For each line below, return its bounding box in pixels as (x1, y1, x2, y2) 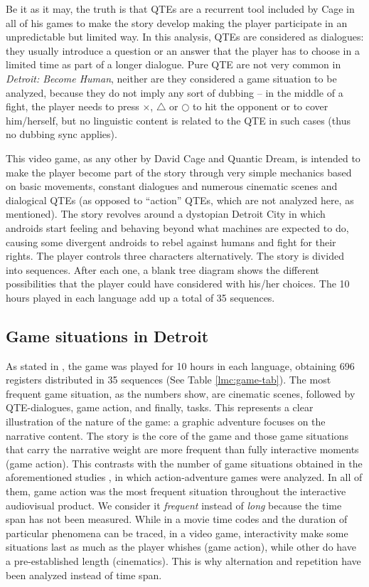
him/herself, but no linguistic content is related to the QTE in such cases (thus (6, 112, 351, 127)
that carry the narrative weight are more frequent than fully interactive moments (6, 442, 359, 457)
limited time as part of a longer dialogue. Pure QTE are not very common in (6, 57, 341, 72)
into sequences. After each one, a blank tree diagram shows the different (6, 262, 320, 277)
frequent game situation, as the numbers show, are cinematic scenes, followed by (6, 386, 355, 401)
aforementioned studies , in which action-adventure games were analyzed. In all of (6, 470, 363, 485)
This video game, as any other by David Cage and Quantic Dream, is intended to (6, 150, 360, 165)
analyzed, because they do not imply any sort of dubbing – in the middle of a (6, 85, 343, 100)
